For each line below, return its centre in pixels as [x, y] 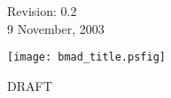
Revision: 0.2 [42, 11]
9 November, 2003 [56, 28]
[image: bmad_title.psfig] [86, 57]
